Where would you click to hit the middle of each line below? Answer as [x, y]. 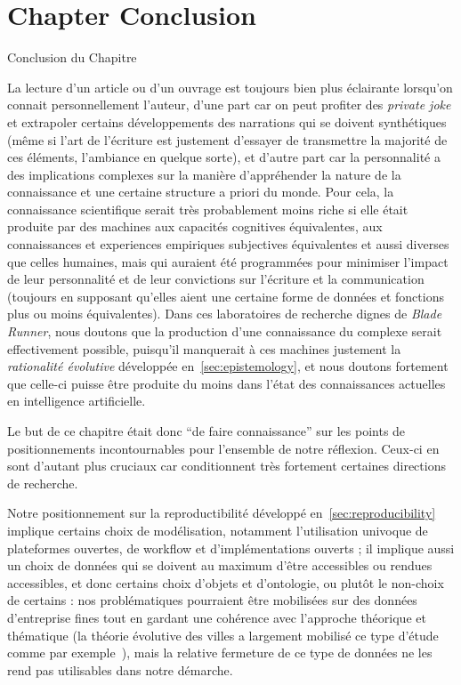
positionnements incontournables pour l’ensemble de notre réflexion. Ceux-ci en [223, 448]
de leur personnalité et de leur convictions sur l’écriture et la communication [216, 279]
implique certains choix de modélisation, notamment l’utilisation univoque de [218, 530]
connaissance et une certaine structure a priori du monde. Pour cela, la [201, 192]
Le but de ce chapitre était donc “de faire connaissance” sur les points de [206, 431]
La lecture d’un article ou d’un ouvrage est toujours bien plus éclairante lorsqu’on [230, 87]
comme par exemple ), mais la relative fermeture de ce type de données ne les [220, 653]
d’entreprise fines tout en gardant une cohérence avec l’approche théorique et [217, 617]
